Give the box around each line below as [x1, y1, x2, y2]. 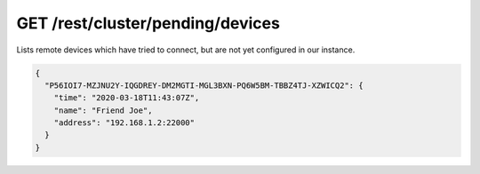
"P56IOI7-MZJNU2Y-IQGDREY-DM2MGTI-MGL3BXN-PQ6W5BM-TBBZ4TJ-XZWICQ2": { [44, 80, 364, 91]
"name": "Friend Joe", [53, 105, 153, 115]
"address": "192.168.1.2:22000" [53, 118, 196, 128]
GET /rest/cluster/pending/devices [16, 13, 280, 33]
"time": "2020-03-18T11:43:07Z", [53, 93, 200, 103]
